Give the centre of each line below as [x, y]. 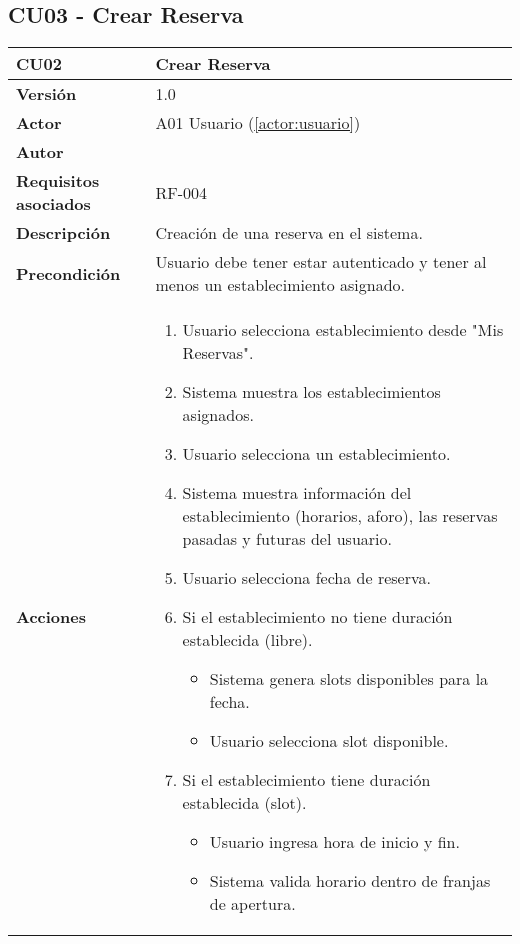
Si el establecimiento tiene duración [306, 780]
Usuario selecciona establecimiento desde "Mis [343, 330]
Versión [46, 94]
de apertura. [252, 904]
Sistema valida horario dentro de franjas [350, 881]
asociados [53, 204]
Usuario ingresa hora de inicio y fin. [334, 842]
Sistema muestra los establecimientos [311, 392]
